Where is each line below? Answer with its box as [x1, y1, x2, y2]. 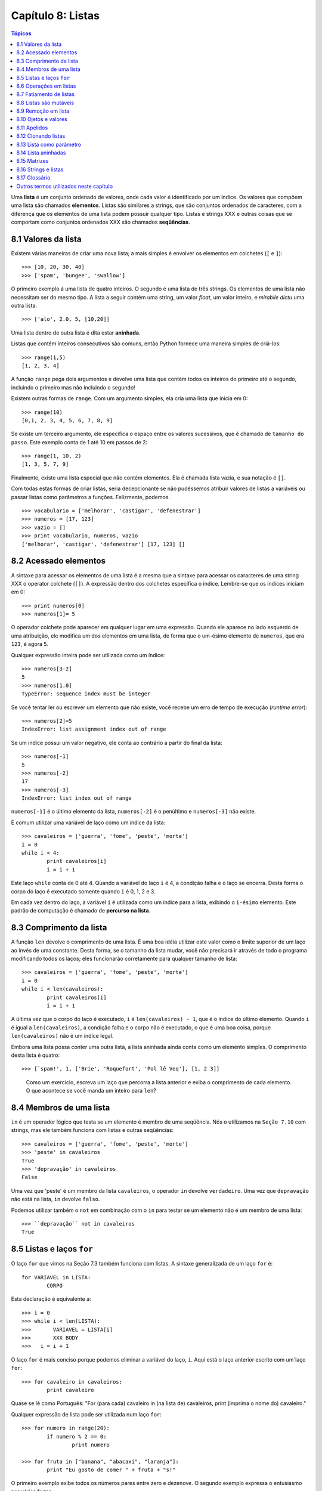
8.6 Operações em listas [16, 82, 76, 89]
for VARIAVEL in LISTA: [21, 1274, 91, 1280]
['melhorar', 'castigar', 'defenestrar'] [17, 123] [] [21, 540, 185, 547]
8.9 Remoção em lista [16, 107, 70, 115]
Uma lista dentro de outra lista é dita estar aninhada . [11, 329, 141, 336]
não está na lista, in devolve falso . [11, 1196, 100, 1203]
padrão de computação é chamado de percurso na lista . [11, 907, 151, 914]
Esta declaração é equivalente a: [11, 1295, 92, 1303]
